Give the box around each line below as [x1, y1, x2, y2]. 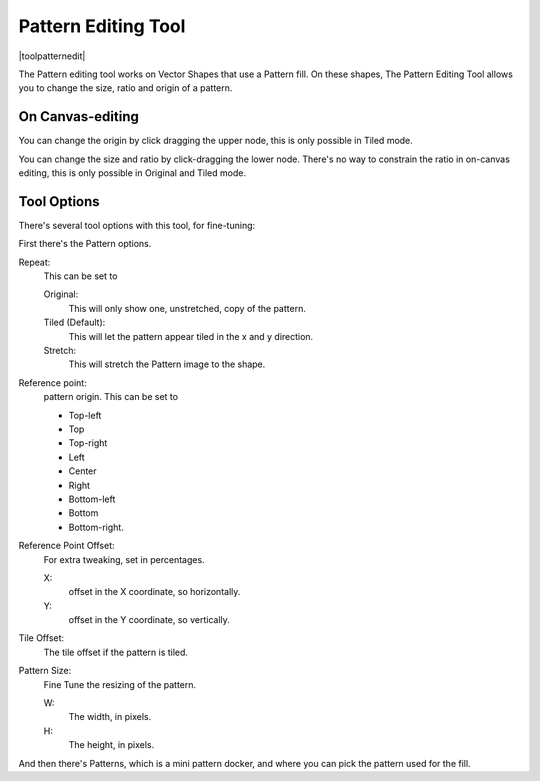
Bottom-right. [68, 521, 124, 533]
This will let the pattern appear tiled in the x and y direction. [68, 330, 314, 342]
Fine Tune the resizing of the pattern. [43, 678, 197, 690]
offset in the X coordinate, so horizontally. [68, 586, 241, 598]
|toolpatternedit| [18, 50, 86, 62]
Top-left [68, 409, 102, 421]
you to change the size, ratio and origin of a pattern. [18, 82, 233, 94]
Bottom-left [68, 493, 116, 505]
